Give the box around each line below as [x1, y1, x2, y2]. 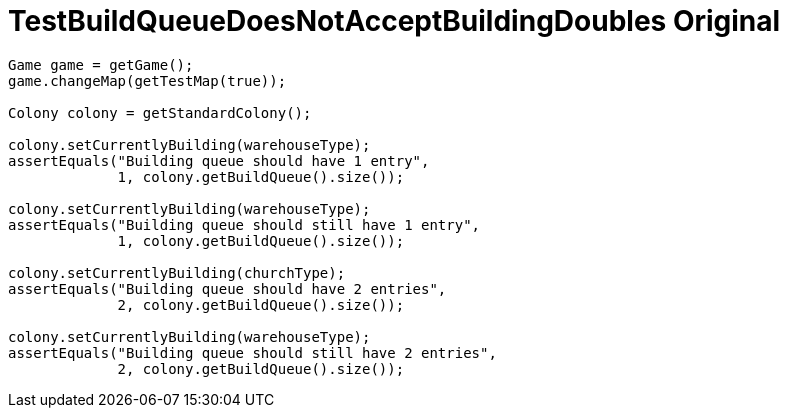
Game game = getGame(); [8, 56, 194, 73]
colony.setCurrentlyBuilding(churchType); [8, 264, 346, 281]
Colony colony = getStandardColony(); [8, 104, 312, 121]
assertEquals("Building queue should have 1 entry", [8, 152, 430, 169]
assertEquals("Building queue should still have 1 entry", [8, 216, 481, 233]
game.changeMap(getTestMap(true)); [8, 72, 287, 89]
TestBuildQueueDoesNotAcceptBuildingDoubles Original [8, 4, 781, 38]
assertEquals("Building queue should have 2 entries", [8, 280, 447, 297]
